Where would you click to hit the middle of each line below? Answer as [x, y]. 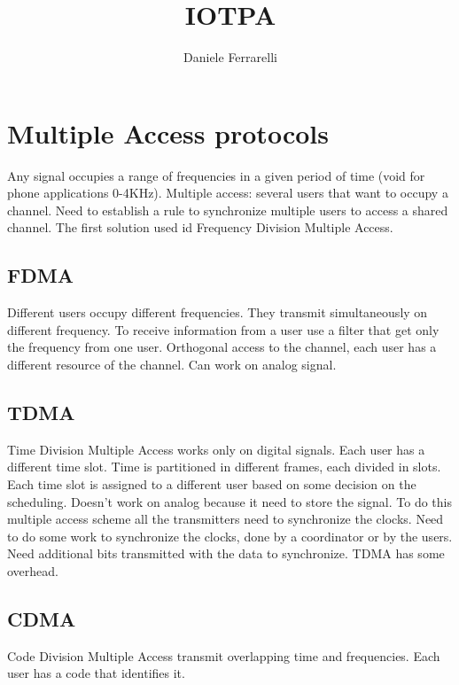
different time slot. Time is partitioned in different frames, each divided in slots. [224, 467]
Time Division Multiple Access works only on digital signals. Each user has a [216, 449]
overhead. [33, 570]
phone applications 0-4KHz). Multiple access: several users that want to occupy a [228, 193]
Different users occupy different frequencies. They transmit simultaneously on [218, 312]
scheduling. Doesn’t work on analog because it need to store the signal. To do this [229, 501]
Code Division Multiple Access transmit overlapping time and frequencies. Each [224, 655]
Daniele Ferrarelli [230, 57]
